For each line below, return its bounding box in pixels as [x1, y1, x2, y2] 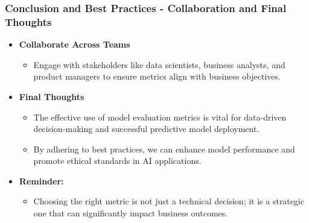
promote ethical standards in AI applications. [33, 154, 202, 167]
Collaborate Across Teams [19, 38, 130, 51]
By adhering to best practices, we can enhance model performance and [33, 142, 295, 155]
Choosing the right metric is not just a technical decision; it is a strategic [33, 195, 305, 207]
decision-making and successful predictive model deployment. [33, 122, 260, 135]
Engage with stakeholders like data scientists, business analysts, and [33, 58, 285, 71]
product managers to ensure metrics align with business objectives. [33, 70, 281, 83]
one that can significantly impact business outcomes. [33, 207, 228, 219]
